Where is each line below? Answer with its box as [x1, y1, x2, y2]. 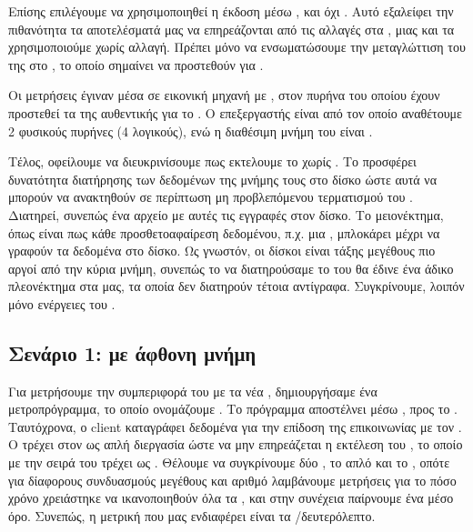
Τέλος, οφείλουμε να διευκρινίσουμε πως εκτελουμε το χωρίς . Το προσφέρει [8, 152, 417, 171]
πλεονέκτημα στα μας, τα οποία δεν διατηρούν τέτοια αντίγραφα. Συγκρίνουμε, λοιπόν [8, 276, 465, 296]
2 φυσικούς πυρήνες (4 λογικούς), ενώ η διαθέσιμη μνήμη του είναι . [8, 121, 373, 140]
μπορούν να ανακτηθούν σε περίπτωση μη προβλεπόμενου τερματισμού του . [8, 187, 413, 206]
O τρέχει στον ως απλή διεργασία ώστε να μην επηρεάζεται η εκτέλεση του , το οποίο [8, 435, 463, 454]
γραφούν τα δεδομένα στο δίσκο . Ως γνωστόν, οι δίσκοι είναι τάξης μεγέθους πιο [8, 241, 436, 260]
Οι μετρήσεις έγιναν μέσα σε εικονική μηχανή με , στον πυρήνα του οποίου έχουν [8, 85, 440, 105]
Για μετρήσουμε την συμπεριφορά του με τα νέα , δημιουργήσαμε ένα [8, 381, 377, 400]
